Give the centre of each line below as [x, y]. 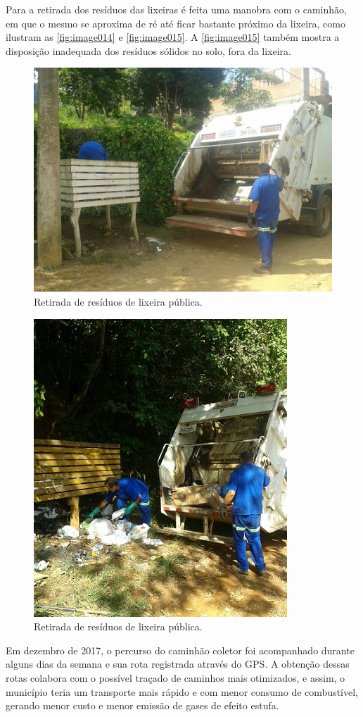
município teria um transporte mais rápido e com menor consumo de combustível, [182, 691]
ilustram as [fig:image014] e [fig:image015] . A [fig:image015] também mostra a [173, 37]
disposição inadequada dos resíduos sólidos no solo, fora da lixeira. [148, 50]
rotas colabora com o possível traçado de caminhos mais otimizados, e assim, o [176, 677]
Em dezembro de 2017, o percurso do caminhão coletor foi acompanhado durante [180, 650]
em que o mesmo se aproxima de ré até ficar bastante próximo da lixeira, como [176, 23]
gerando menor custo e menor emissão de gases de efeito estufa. [142, 705]
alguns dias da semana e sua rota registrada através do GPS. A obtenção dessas [178, 664]
